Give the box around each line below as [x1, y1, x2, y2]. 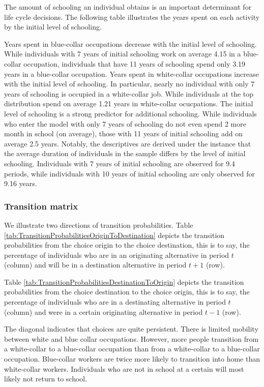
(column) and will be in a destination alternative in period [4, 259, 187, 270]
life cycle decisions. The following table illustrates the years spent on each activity [4, 11, 260, 22]
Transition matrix [4, 199, 78, 212]
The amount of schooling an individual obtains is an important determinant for [4, 2, 252, 12]
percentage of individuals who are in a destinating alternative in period [4, 296, 226, 307]
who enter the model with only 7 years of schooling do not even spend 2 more [4, 118, 246, 129]
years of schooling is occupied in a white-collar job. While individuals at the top [4, 88, 254, 99]
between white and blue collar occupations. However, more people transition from [4, 333, 259, 344]
